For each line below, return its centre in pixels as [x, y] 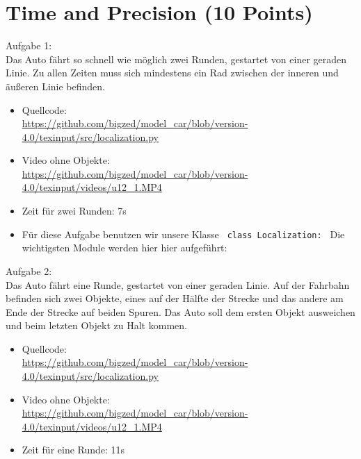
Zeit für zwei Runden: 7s [74, 211]
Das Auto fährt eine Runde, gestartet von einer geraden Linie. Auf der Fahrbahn [178, 284]
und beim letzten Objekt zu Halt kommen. [96, 325]
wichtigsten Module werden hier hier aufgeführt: [125, 248]
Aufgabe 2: [29, 270]
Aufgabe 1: [29, 45]
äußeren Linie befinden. [55, 86]
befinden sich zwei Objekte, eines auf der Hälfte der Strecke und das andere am [175, 298]
